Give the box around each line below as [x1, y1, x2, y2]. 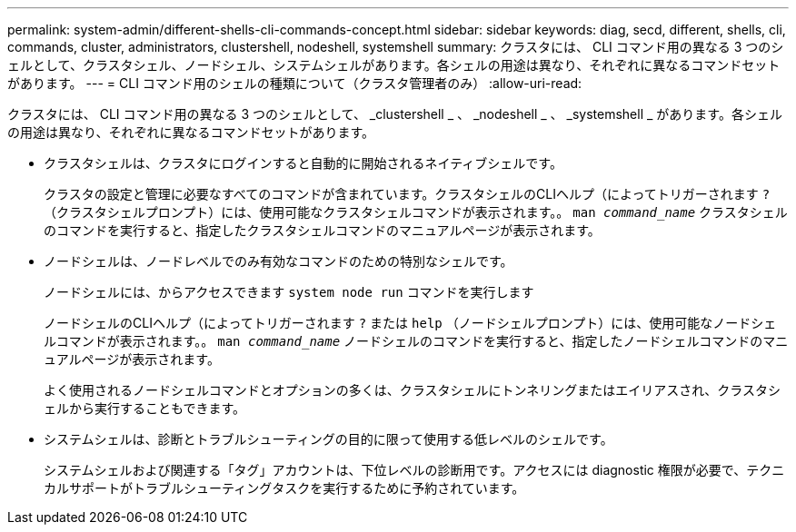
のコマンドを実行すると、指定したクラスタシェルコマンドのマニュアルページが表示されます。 [44, 222, 601, 238]
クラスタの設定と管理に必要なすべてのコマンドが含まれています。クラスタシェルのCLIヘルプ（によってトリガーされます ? [44, 186, 771, 202]
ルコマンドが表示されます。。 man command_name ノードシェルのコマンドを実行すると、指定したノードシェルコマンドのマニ [44, 333, 789, 349]
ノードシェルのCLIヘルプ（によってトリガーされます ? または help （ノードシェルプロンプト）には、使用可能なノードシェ [44, 315, 777, 330]
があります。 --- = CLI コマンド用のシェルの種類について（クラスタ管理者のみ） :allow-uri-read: [7, 75, 582, 91]
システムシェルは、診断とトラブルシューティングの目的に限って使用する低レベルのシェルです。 [44, 431, 613, 447]
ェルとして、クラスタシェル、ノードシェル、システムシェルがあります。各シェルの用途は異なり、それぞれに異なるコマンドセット [7, 57, 781, 73]
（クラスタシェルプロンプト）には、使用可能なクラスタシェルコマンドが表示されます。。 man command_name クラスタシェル [44, 204, 788, 220]
